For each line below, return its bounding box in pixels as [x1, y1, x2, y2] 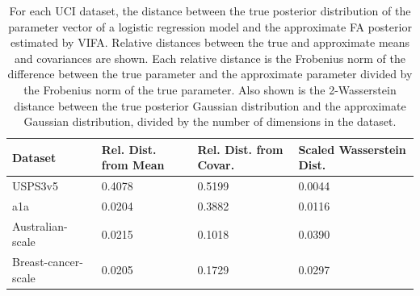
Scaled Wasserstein [298, 140, 406, 157]
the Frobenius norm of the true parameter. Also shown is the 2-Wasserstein [23, 81, 397, 98]
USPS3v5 [12, 177, 58, 194]
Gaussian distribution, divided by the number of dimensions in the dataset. [23, 113, 397, 130]
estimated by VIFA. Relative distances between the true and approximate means [10, 34, 410, 51]
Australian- [12, 217, 68, 234]
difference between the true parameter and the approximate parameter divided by [7, 65, 413, 82]
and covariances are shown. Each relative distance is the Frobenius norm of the [15, 49, 405, 66]
